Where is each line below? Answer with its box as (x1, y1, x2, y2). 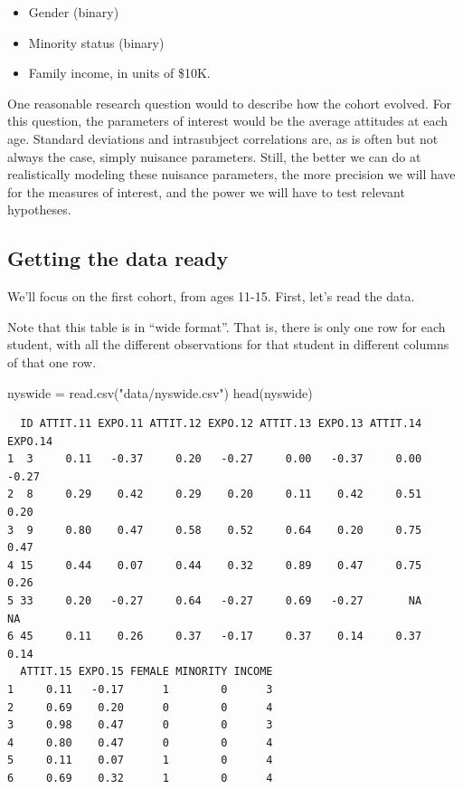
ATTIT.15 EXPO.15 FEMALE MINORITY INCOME (20, 665, 273, 679)
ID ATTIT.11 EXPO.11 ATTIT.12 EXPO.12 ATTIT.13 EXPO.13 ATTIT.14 (20, 417, 422, 431)
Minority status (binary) (28, 33, 165, 52)
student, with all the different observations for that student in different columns (7, 335, 449, 354)
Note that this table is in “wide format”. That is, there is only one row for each (7, 317, 446, 336)
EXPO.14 (7, 434, 53, 448)
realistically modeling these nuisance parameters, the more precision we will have (7, 165, 456, 184)
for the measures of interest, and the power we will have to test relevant (7, 182, 405, 201)
